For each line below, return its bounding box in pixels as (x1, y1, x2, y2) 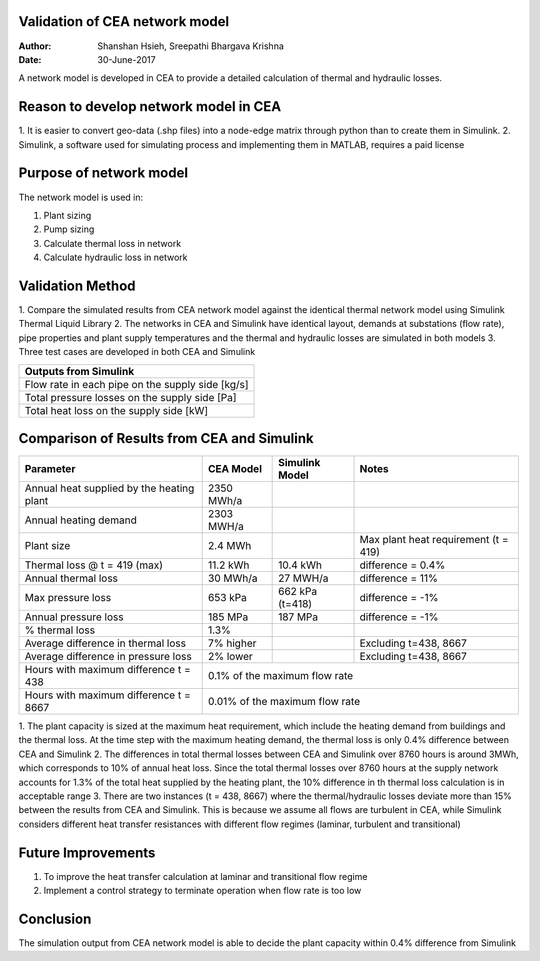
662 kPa (278, 585, 318, 599)
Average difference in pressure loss (24, 650, 192, 664)
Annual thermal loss (24, 571, 119, 585)
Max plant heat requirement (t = (359, 533, 509, 547)
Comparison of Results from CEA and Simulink (18, 430, 314, 447)
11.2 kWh (208, 558, 250, 572)
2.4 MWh (208, 539, 252, 553)
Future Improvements (18, 844, 156, 861)
